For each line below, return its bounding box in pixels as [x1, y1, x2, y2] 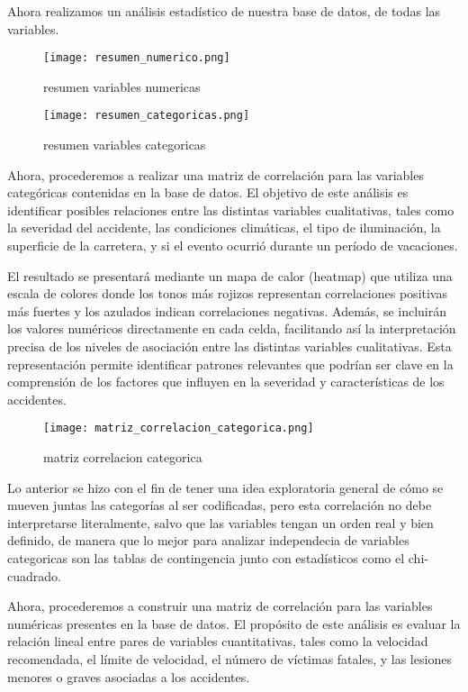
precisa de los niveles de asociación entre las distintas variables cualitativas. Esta [7, 337, 452, 356]
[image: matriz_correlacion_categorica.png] [43, 422, 314, 435]
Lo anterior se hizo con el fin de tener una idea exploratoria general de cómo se [7, 478, 444, 496]
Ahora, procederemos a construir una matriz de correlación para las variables [7, 596, 433, 615]
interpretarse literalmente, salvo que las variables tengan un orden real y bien [7, 513, 434, 532]
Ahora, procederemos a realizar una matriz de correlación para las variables [7, 165, 424, 184]
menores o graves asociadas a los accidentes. [7, 667, 250, 686]
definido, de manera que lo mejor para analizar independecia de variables [7, 531, 409, 550]
